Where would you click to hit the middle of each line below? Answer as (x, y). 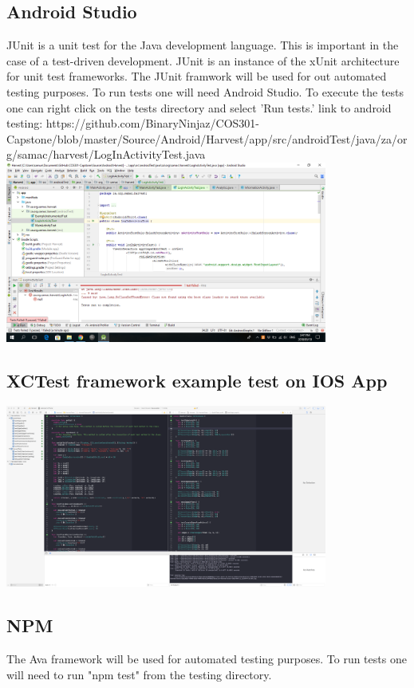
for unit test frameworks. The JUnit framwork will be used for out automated (197, 76)
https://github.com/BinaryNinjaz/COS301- (152, 123)
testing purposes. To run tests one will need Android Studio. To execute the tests (205, 91)
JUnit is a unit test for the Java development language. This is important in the (203, 45)
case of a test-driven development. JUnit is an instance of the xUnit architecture (203, 60)
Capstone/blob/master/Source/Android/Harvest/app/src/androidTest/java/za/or (207, 138)
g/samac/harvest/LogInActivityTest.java (106, 154)
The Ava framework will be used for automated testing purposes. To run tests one (207, 659)
